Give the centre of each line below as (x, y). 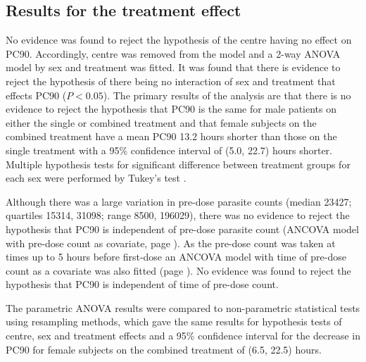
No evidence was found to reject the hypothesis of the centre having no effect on (179, 40)
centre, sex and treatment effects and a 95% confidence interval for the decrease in (183, 336)
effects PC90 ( (36, 95)
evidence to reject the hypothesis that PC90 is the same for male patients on (171, 109)
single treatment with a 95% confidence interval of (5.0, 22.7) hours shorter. (169, 150)
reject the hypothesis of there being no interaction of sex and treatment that (171, 81)
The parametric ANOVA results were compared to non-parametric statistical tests (183, 307)
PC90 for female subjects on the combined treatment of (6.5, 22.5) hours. (164, 349)
